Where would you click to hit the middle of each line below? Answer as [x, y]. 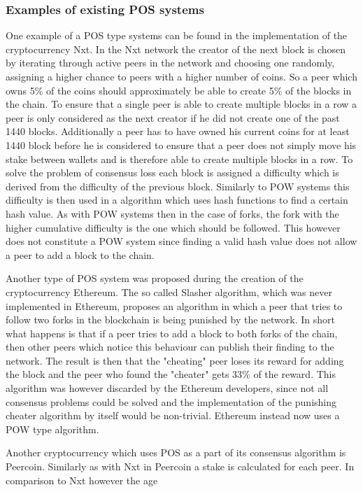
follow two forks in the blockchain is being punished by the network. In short [171, 319]
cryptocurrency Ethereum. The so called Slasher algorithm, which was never [169, 291]
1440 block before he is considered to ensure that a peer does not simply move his [181, 145]
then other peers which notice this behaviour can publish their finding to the [170, 347]
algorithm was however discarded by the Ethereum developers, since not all [167, 388]
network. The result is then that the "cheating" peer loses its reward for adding [175, 360]
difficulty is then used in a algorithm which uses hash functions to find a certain [177, 200]
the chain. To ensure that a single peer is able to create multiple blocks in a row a [181, 104]
